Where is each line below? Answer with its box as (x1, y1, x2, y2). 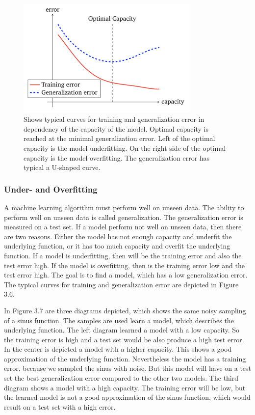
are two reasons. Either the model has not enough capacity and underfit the (4, 231, 232, 241)
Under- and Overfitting (4, 183, 98, 195)
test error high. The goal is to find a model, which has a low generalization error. (4, 270, 248, 280)
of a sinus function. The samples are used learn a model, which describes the (4, 315, 234, 325)
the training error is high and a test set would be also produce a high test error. (4, 334, 244, 344)
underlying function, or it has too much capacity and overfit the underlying (4, 241, 230, 251)
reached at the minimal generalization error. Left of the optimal (24, 133, 215, 143)
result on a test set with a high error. (4, 401, 116, 412)
